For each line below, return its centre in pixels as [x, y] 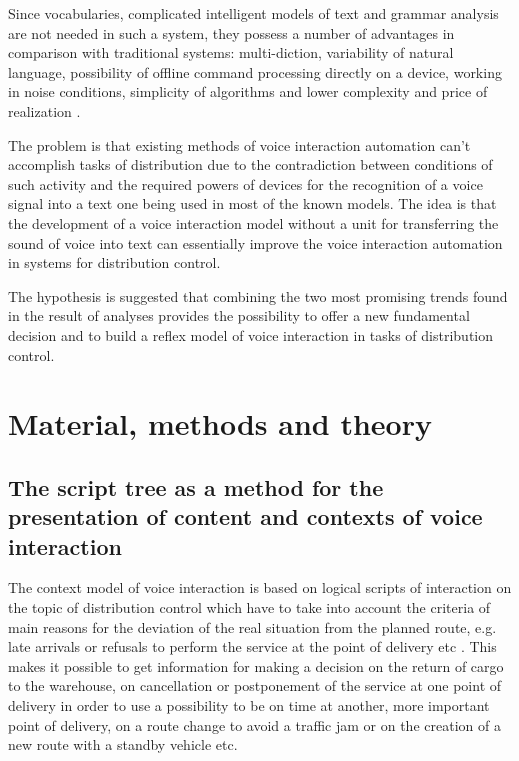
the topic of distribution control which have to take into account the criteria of [249, 607]
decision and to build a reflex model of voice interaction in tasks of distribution [251, 334]
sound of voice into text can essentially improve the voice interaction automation [255, 242]
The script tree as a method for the [196, 486]
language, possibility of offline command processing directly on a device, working [255, 71]
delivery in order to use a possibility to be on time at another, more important [249, 705]
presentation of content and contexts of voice [245, 516]
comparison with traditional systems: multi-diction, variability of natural [231, 52]
